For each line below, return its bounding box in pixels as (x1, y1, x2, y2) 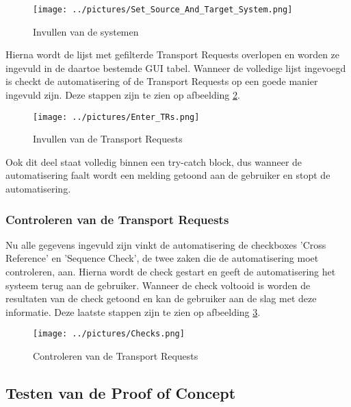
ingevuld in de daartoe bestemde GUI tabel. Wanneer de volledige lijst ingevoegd (5, 60, 346, 75)
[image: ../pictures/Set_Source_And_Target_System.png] (33, 5, 293, 14)
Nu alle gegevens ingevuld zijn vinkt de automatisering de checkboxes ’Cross (5, 237, 326, 251)
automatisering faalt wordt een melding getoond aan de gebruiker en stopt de (5, 168, 330, 182)
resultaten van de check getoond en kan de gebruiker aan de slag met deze (5, 291, 317, 306)
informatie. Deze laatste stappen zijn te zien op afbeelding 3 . (5, 304, 261, 319)
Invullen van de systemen (33, 24, 139, 38)
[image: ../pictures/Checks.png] (33, 329, 185, 339)
